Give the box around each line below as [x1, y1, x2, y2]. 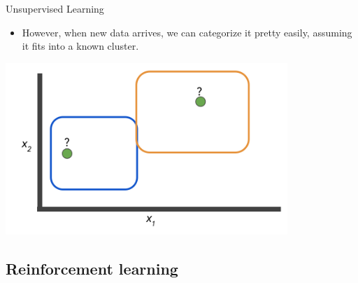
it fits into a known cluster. [22, 39, 139, 53]
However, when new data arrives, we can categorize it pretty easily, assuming [22, 25, 352, 39]
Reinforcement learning [6, 258, 178, 279]
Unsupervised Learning [6, 1, 104, 15]
